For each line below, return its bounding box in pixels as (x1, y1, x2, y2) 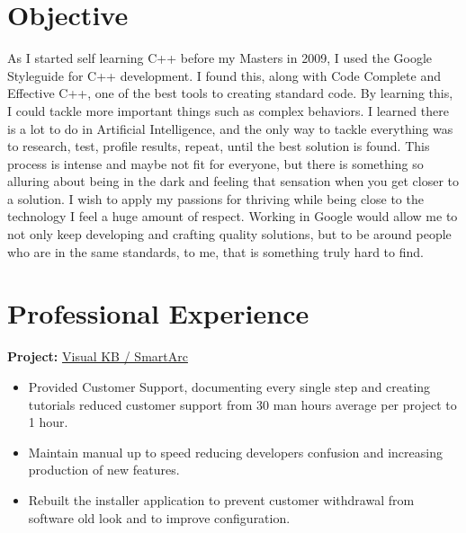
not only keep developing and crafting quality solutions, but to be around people (7, 225, 452, 244)
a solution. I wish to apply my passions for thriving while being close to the (7, 189, 424, 208)
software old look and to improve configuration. (28, 508, 291, 527)
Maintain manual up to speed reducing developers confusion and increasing (28, 442, 443, 461)
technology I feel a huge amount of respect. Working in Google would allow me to (7, 207, 458, 226)
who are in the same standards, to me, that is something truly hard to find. (7, 242, 424, 261)
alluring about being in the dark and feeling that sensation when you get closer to (7, 172, 460, 191)
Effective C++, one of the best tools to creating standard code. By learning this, (7, 84, 453, 102)
